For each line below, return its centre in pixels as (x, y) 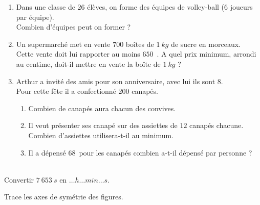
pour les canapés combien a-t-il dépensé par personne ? (166, 152)
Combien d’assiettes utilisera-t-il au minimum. (101, 135)
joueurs (241, 7)
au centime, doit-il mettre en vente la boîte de (88, 63)
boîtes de (140, 44)
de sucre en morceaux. (206, 44)
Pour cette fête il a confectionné (66, 91)
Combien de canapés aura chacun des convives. (102, 108)
